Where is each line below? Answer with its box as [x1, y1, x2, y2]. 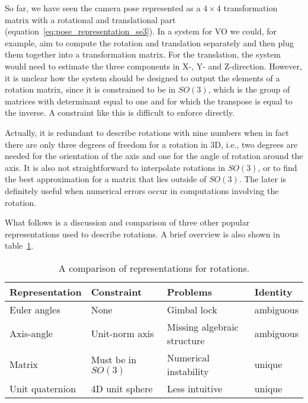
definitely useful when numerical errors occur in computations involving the [5, 184, 279, 196]
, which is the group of [208, 83, 290, 96]
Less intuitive [167, 381, 223, 395]
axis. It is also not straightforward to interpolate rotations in [5, 161, 225, 173]
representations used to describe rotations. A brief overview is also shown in [5, 227, 280, 240]
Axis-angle [9, 326, 53, 341]
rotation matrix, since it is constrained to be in [5, 83, 176, 96]
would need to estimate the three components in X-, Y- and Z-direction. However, [5, 59, 302, 72]
